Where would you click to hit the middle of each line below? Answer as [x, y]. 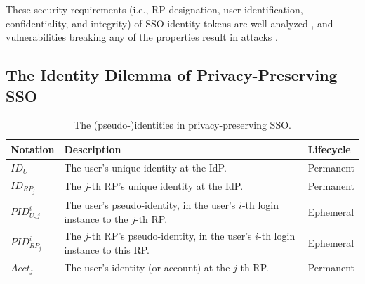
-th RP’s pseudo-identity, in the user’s [170, 236]
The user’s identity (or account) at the [147, 267]
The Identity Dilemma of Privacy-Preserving [172, 75]
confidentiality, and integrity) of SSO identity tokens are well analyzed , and [170, 23]
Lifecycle [329, 149]
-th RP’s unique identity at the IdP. [166, 186]
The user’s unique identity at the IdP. [145, 167]
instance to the [96, 218]
